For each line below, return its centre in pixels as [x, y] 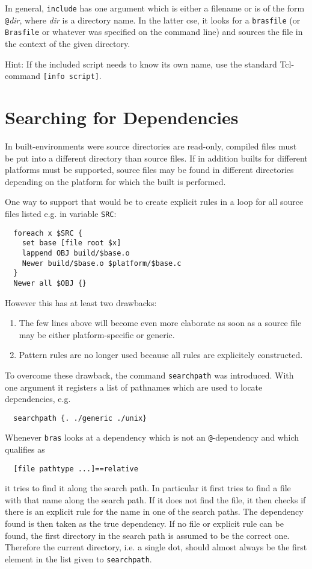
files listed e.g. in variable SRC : [61, 213]
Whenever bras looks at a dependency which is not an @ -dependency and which [152, 437]
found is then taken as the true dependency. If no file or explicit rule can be [144, 523]
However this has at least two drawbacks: [81, 302]
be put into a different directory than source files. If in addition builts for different [156, 158]
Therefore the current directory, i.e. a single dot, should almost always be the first [156, 547]
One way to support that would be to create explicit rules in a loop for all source [154, 202]
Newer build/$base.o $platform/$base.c [102, 263]
